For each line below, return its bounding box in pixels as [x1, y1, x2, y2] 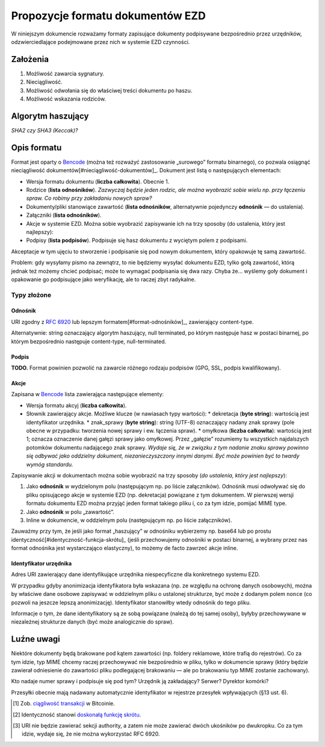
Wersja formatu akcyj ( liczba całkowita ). [26, 401, 127, 409]
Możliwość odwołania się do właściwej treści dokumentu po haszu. [26, 87, 193, 94]
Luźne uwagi [11, 634, 60, 644]
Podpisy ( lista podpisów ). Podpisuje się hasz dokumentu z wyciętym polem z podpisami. [26, 237, 248, 244]
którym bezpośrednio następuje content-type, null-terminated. [11, 338, 167, 345]
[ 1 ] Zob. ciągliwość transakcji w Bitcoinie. [13, 700, 116, 707]
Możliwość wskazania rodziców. [26, 95, 107, 102]
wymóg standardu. [26, 460, 73, 468]
